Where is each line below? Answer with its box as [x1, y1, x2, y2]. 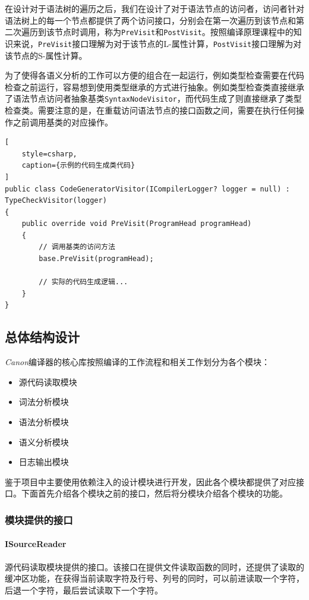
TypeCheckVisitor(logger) [5, 196, 107, 205]
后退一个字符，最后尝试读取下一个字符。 [5, 583, 163, 596]
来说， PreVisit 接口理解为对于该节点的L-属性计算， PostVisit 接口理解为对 [12, 37, 302, 49]
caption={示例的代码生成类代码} [21, 161, 135, 170]
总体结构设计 [5, 328, 80, 346]
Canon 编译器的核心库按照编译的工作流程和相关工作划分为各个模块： [5, 356, 270, 368]
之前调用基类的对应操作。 [12, 115, 113, 128]
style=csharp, [21, 149, 77, 158]
